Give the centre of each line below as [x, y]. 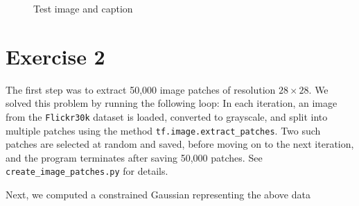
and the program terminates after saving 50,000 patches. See [134, 157]
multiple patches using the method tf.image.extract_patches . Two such [163, 130]
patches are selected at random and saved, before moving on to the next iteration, [180, 144]
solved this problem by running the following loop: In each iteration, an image [172, 103]
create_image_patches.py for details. [87, 171]
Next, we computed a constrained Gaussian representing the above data [158, 195]
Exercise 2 [55, 56]
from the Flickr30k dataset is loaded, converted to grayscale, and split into [167, 116]
